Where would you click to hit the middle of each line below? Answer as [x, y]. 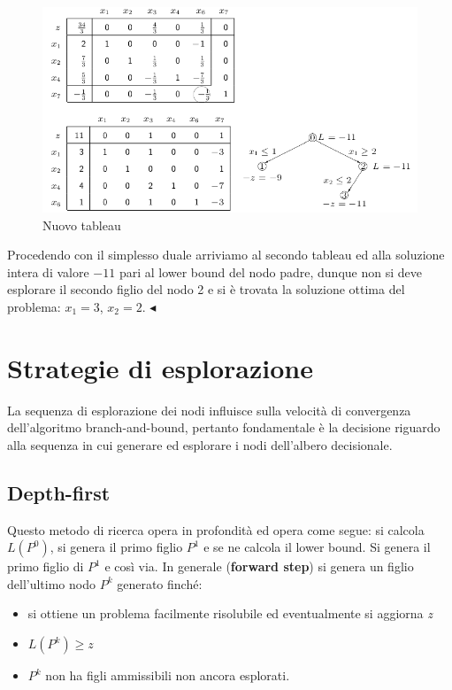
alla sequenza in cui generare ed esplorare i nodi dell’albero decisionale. [200, 444]
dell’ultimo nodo [51, 583]
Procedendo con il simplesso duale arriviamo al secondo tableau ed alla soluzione [226, 255]
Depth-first [59, 492]
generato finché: [160, 583]
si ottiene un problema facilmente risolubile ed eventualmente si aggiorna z [230, 613]
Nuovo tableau [82, 225]
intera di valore [48, 271]
